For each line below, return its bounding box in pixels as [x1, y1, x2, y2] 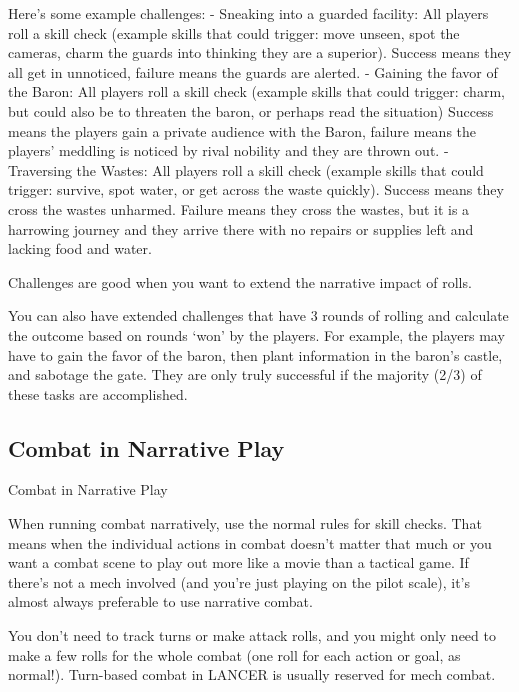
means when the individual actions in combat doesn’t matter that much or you [8, 532, 492, 553]
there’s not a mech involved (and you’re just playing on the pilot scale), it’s [8, 571, 470, 592]
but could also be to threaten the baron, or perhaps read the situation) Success [8, 100, 494, 121]
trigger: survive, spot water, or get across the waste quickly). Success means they [8, 179, 504, 200]
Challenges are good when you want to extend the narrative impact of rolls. [8, 271, 472, 292]
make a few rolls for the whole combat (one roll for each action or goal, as [8, 644, 461, 665]
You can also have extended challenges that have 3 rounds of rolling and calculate [8, 305, 509, 326]
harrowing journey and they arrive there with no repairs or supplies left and [8, 218, 474, 239]
